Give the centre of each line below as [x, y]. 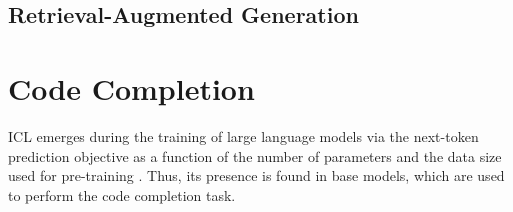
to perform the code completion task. [122, 194]
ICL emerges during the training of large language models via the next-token [243, 135]
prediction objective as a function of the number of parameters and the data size [255, 155]
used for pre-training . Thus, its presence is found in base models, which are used [256, 175]
